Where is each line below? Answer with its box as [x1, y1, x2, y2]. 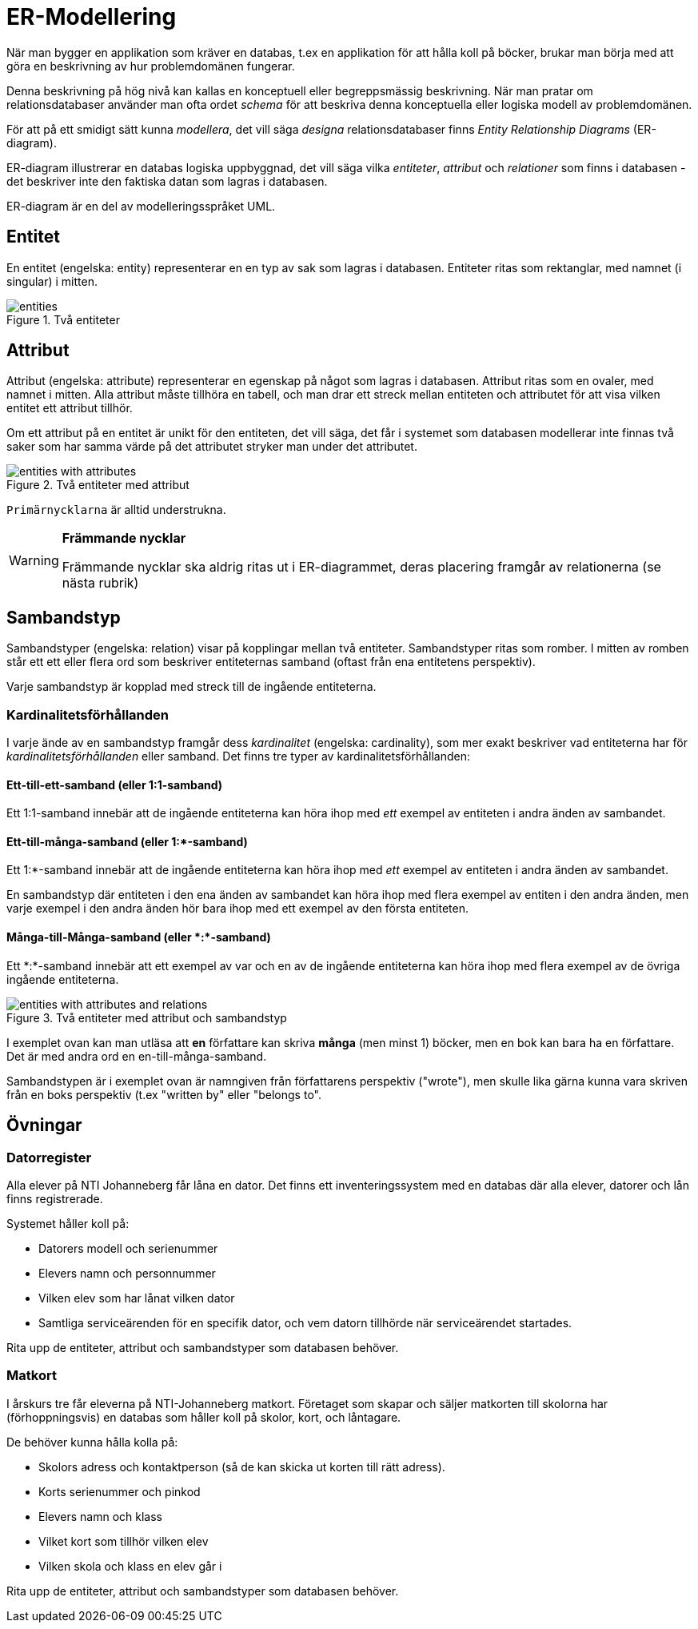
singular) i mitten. [6, 274, 98, 288]
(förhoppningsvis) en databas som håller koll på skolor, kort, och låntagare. [6, 1410, 401, 1424]
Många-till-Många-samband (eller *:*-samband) [6, 930, 271, 945]
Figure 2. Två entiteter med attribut [6, 478, 189, 492]
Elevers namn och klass [38, 1509, 162, 1523]
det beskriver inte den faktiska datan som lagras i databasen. [6, 174, 328, 188]
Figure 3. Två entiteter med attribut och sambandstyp [6, 1010, 287, 1025]
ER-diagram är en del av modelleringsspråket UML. [6, 199, 276, 213]
